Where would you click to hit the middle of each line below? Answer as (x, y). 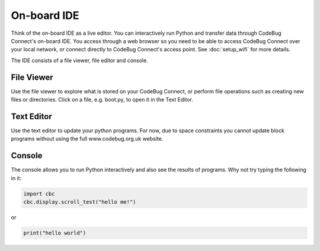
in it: (16, 178)
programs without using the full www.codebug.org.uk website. (87, 139)
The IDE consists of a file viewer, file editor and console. (79, 60)
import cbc (39, 194)
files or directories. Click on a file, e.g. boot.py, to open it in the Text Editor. (102, 100)
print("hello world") (55, 233)
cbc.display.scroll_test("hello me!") (80, 202)
